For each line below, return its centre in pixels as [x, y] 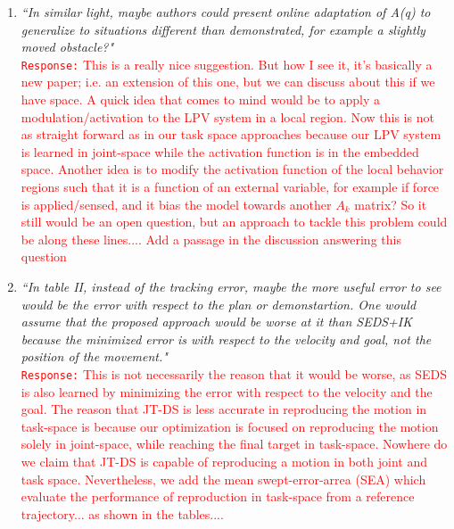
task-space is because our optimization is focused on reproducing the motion [230, 426]
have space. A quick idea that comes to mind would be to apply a [201, 99]
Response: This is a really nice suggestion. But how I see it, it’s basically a [227, 64]
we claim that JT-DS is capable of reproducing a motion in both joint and [224, 461]
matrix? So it [391, 204]
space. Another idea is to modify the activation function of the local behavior [232, 169]
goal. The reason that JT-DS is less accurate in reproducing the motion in [224, 409]
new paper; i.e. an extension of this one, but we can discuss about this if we [228, 82]
